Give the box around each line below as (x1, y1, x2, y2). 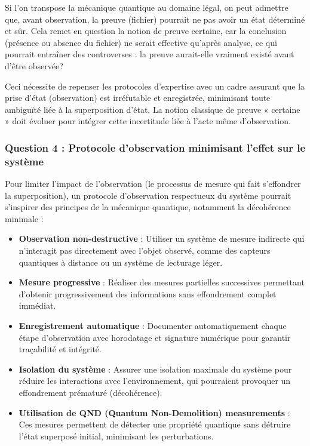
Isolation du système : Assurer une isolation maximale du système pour (19, 362, 292, 375)
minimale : (5, 212, 44, 224)
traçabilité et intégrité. (19, 343, 102, 355)
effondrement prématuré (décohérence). (19, 386, 162, 398)
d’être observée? (5, 59, 63, 72)
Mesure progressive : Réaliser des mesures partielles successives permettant (19, 276, 305, 288)
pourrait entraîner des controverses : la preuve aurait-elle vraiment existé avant (5, 48, 294, 60)
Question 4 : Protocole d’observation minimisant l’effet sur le (5, 140, 306, 155)
